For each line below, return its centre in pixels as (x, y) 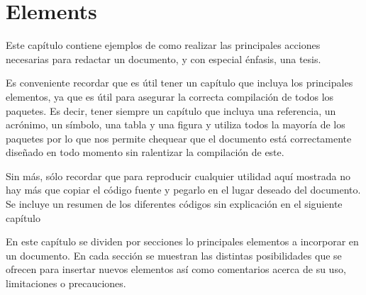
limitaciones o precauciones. (66, 283)
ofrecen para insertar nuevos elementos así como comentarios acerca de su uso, (176, 269)
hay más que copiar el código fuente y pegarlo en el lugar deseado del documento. (183, 190)
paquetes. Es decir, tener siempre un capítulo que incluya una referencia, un (171, 110)
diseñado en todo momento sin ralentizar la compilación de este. (145, 152)
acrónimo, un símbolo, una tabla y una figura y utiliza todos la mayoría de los (176, 124)
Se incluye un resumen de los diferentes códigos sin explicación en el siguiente (174, 204)
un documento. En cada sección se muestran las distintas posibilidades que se (174, 255)
